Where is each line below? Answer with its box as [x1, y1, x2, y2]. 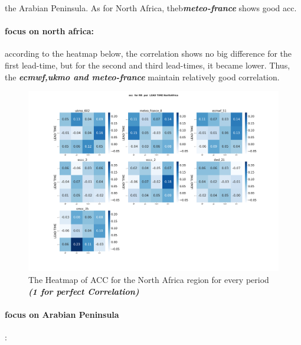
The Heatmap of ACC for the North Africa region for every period [28, 273, 269, 285]
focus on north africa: [5, 25, 94, 37]
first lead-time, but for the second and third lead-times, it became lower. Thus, [5, 58, 290, 71]
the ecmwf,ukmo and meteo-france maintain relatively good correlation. [5, 70, 280, 83]
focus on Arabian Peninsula [5, 308, 119, 320]
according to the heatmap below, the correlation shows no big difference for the [5, 47, 292, 60]
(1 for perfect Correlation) [28, 285, 139, 297]
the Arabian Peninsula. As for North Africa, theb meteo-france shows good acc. [5, 2, 297, 14]
